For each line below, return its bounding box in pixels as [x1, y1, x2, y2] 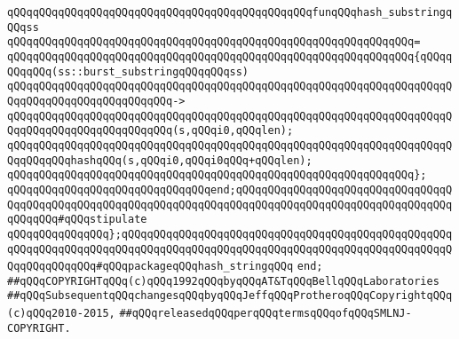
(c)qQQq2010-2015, [7, 307, 115, 320]
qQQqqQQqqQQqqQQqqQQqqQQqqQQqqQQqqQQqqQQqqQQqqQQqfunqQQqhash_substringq [7, 6, 453, 19]
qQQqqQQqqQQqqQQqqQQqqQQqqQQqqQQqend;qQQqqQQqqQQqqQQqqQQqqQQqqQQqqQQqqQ [7, 183, 453, 196]
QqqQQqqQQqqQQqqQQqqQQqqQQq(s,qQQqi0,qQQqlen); [7, 124, 294, 138]
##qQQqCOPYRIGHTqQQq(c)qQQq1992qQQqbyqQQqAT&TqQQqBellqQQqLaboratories [7, 274, 439, 288]
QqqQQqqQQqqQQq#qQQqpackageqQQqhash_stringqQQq [7, 260, 294, 273]
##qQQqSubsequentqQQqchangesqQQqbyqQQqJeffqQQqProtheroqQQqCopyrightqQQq [7, 289, 453, 303]
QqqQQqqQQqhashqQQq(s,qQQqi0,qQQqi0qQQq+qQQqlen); [7, 154, 313, 167]
